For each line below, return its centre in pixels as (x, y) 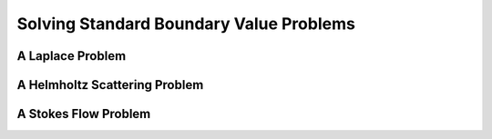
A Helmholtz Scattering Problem (110, 85)
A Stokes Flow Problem (84, 114)
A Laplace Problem (72, 56)
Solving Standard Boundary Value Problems (186, 24)
